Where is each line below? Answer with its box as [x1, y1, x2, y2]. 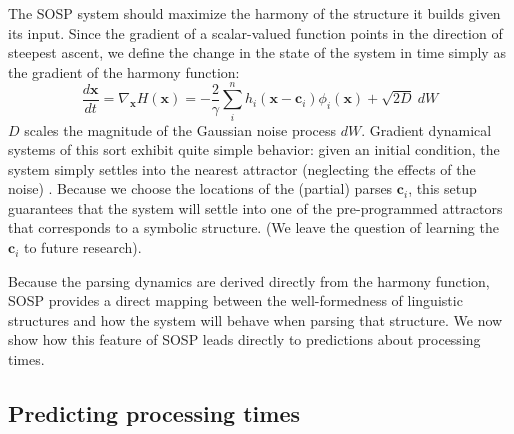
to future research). [23, 237, 142, 258]
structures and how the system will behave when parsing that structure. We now [8, 309, 503, 330]
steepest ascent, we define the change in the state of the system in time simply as [8, 42, 506, 63]
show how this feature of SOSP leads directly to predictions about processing [8, 329, 481, 350]
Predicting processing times [8, 398, 301, 429]
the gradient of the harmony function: [8, 61, 240, 82]
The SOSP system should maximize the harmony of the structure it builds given [8, 3, 501, 23]
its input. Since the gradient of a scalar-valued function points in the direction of [8, 22, 503, 43]
